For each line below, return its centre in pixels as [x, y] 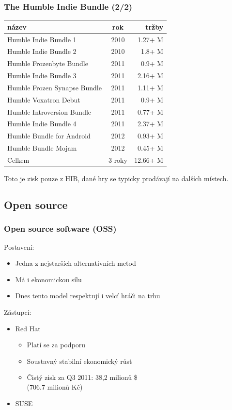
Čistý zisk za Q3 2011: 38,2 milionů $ [82, 377]
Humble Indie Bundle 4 [42, 124]
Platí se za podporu [56, 345]
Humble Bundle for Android [49, 136]
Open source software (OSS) [60, 229]
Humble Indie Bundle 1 [42, 39]
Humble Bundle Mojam [42, 148]
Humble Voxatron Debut [44, 99]
